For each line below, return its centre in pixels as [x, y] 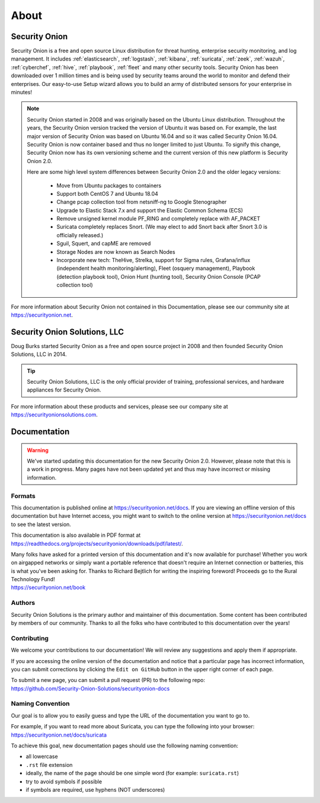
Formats [23, 496]
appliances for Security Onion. [64, 390]
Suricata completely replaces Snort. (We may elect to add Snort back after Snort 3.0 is [162, 227]
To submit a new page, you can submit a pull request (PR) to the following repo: [108, 680]
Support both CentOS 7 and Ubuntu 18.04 [107, 193]
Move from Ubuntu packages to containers [109, 185]
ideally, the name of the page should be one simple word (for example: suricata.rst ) [132, 773]
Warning [38, 450]
